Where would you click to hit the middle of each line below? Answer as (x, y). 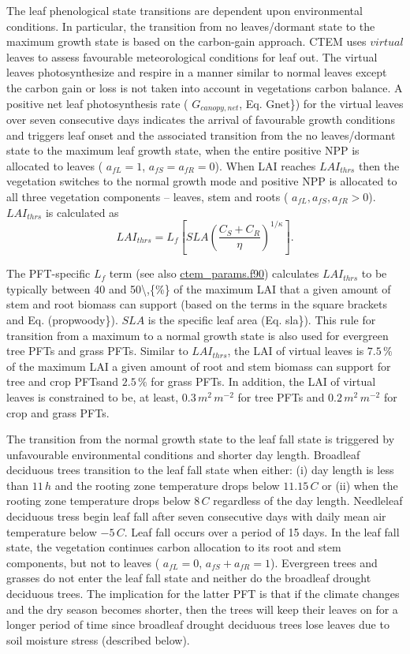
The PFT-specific (48, 273)
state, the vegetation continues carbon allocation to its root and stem (174, 547)
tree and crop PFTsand (63, 381)
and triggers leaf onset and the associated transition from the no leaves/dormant (201, 135)
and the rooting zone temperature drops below (167, 485)
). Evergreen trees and (324, 562)
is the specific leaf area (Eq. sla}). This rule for (262, 319)
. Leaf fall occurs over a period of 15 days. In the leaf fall (262, 531)
